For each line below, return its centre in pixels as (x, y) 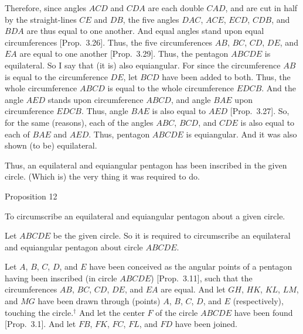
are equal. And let (193, 289)
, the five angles (151, 19)
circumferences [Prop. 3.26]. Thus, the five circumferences (109, 42)
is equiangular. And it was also (241, 134)
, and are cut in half (261, 8)
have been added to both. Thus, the (226, 76)
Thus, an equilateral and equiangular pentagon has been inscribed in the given (146, 165)
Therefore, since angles (46, 8)
